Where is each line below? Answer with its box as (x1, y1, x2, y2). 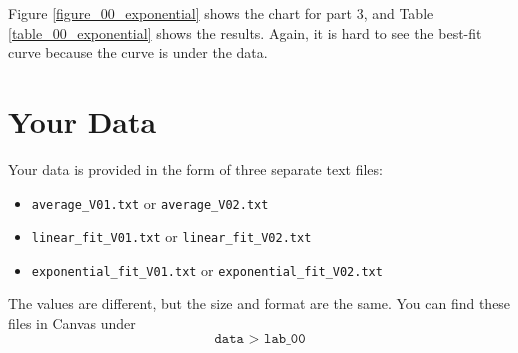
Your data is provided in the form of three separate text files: (8, 158, 383, 179)
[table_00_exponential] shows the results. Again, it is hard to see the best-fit (8, 22, 482, 43)
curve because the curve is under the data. (8, 42, 268, 63)
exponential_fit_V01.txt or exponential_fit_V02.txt (31, 259, 383, 280)
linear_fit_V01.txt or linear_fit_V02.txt (31, 226, 312, 247)
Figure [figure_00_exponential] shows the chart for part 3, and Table (8, 3, 434, 23)
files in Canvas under (8, 313, 136, 334)
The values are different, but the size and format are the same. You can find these (8, 293, 511, 314)
